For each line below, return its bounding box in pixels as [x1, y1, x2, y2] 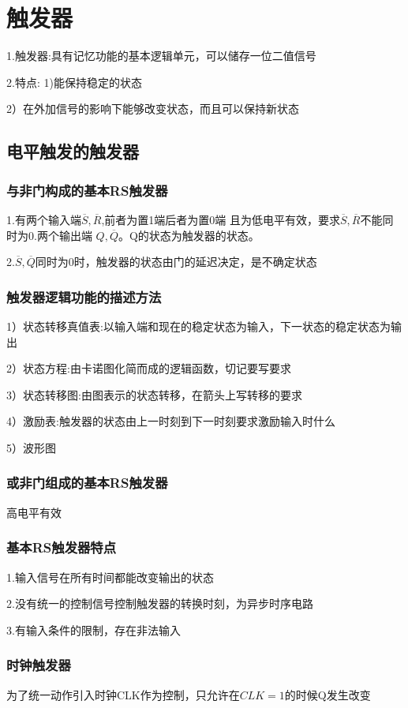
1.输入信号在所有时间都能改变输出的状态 [6, 568, 214, 585]
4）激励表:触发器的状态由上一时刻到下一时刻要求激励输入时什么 [6, 413, 335, 429]
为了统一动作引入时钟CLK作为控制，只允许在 [6, 686, 240, 702]
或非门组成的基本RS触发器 [6, 473, 168, 493]
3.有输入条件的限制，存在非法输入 [6, 621, 181, 638]
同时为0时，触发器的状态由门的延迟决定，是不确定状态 [35, 253, 317, 270]
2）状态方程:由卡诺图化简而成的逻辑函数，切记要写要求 [6, 360, 291, 376]
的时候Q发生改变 [284, 686, 371, 702]
